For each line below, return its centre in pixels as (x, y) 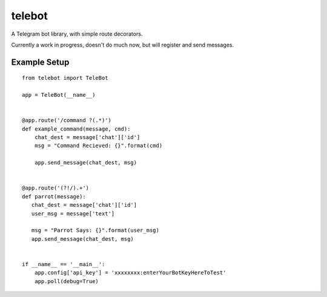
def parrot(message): (54, 196)
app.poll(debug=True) (67, 281)
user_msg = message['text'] (73, 214)
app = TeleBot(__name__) (59, 95)
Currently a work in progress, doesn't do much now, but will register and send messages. (123, 45)
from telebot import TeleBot (65, 78)
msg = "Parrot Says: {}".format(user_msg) (95, 230)
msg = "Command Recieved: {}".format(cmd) (98, 146)
